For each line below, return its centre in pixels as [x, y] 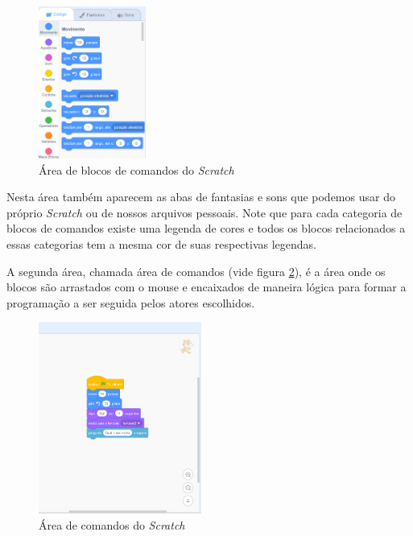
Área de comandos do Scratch [112, 525]
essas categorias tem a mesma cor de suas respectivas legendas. [161, 243]
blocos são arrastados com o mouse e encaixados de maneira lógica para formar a [206, 287]
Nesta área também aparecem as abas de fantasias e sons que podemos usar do [201, 197]
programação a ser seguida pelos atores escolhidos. [131, 302]
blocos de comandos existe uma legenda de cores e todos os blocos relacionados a [206, 228]
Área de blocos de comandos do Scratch [136, 169]
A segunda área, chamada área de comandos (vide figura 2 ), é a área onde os [196, 271]
